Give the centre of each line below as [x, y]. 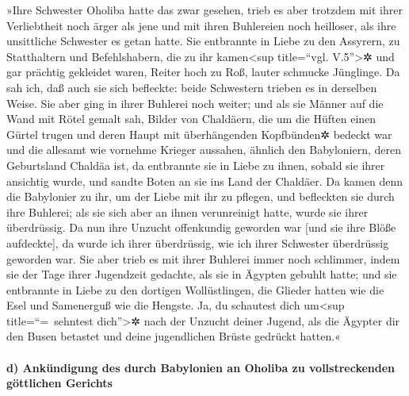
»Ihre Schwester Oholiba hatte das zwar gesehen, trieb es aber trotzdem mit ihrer [204, 10]
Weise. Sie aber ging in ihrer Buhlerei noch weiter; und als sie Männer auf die [195, 103]
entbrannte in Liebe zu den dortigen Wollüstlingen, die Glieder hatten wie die [195, 289]
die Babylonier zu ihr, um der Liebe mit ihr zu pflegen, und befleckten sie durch [201, 196]
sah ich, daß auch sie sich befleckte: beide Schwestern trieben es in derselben [192, 87]
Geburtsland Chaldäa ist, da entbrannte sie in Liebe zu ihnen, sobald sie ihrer [196, 165]
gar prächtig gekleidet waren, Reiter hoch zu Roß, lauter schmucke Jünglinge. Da [203, 72]
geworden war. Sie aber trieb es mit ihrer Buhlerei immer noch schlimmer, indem [203, 258]
